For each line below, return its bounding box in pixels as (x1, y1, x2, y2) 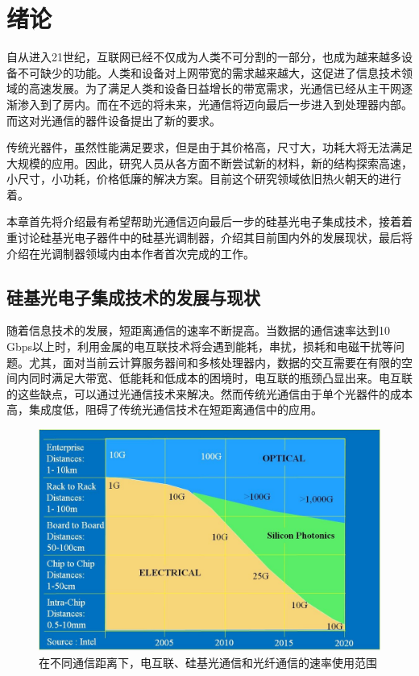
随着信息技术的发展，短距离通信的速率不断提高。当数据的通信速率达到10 (6, 322, 390, 339)
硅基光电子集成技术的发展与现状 (6, 284, 260, 309)
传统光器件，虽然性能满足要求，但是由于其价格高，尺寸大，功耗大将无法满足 (6, 139, 413, 156)
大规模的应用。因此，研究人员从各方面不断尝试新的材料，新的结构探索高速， (6, 154, 413, 171)
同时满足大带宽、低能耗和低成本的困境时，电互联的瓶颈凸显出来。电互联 (28, 369, 413, 386)
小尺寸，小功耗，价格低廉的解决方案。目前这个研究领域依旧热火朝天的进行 (6, 170, 401, 187)
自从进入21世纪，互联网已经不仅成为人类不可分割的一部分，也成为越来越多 (6, 48, 401, 65)
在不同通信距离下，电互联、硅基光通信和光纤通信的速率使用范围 (39, 653, 377, 670)
